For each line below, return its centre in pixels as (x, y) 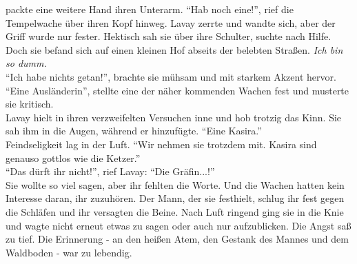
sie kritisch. (30, 104)
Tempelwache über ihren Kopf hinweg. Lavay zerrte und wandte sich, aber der (171, 22)
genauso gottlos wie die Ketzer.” (73, 158)
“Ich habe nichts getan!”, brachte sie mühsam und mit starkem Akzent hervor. (171, 76)
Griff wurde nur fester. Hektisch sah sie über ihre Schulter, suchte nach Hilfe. (169, 36)
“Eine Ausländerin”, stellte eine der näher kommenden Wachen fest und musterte (177, 90)
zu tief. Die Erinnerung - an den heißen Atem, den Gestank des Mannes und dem (177, 239)
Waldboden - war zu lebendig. (69, 252)
